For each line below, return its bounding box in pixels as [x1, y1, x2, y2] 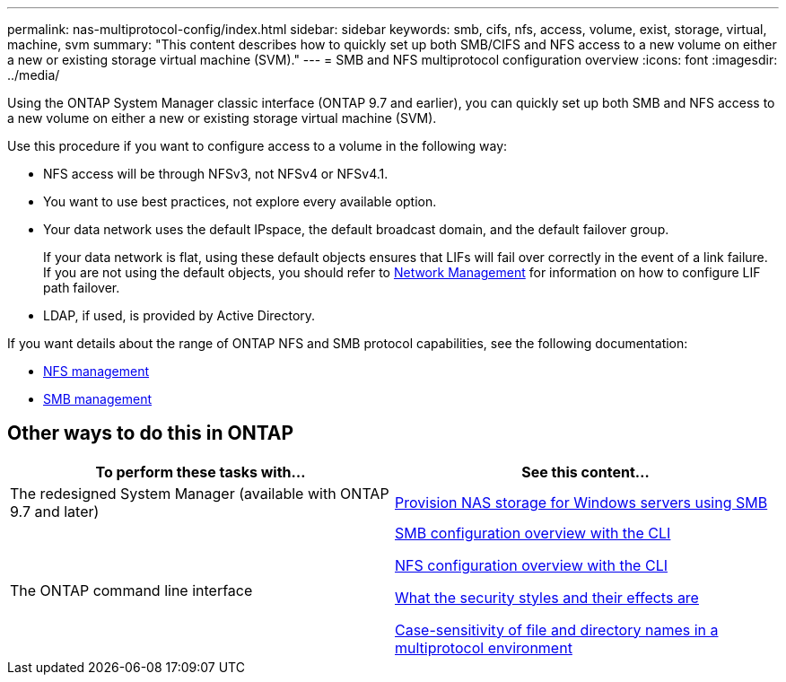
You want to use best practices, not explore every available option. [43, 194, 437, 209]
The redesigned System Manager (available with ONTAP [10, 484, 389, 503]
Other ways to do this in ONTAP [7, 422, 294, 445]
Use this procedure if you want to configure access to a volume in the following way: [7, 138, 508, 153]
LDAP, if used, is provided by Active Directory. [43, 308, 316, 323]
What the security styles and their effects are [395, 588, 699, 607]
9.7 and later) [10, 502, 100, 520]
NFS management [43, 363, 150, 379]
